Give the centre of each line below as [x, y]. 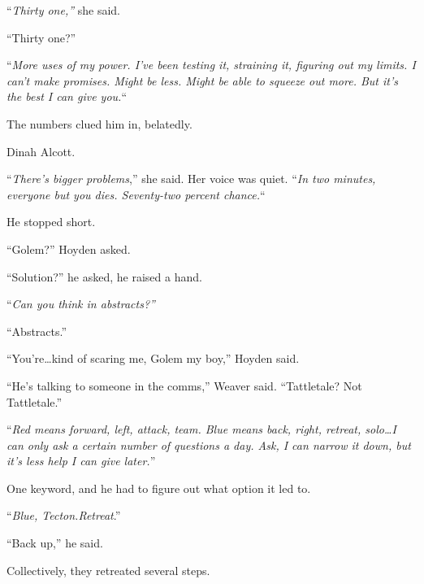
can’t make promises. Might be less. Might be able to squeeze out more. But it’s [202, 80]
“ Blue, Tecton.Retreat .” [64, 515]
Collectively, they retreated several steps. [108, 570]
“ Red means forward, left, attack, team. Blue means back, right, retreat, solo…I [201, 429]
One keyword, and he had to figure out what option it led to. [159, 488]
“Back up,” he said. [55, 543]
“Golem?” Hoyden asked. [69, 248]
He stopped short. [51, 222]
